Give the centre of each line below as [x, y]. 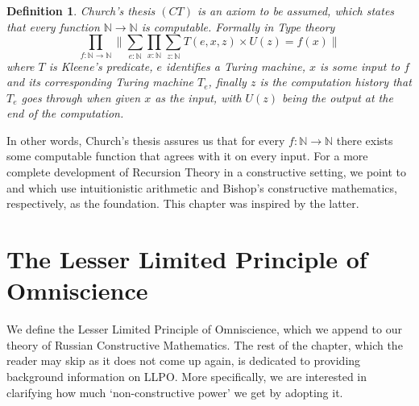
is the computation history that [336, 82]
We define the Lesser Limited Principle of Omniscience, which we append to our [204, 329]
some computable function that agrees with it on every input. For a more [187, 156]
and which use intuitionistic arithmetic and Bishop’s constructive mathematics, [202, 187]
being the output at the [338, 97]
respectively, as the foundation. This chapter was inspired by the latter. [183, 203]
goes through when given [81, 97]
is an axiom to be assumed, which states [296, 10]
